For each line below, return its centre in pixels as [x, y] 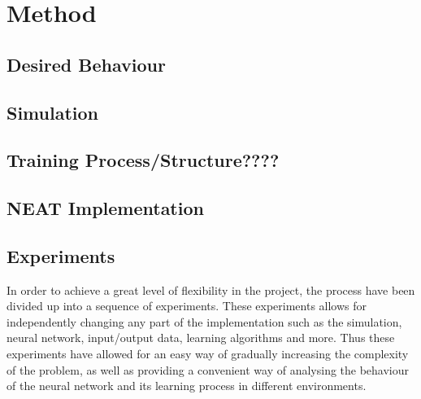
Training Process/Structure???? [143, 160]
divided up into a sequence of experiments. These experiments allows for [187, 306]
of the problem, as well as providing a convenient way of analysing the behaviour [208, 369]
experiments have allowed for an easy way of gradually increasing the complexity [208, 354]
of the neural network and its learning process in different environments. [187, 386]
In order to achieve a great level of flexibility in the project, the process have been [211, 289]
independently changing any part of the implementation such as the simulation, [204, 321]
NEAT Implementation [105, 208]
